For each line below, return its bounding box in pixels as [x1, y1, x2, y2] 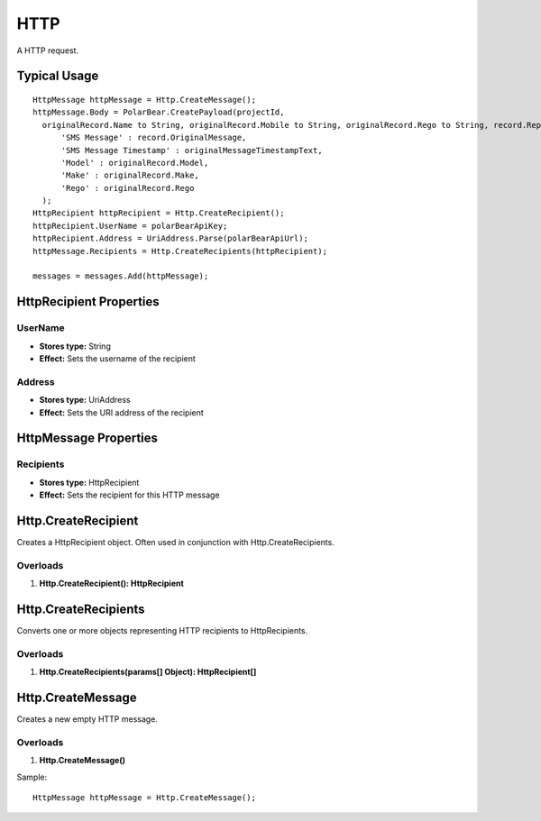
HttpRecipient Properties [16, 294, 160, 310]
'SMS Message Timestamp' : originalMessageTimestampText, [60, 145, 324, 155]
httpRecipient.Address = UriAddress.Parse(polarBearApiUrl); [32, 233, 308, 243]
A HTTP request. [16, 45, 79, 56]
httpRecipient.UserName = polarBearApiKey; [32, 221, 228, 231]
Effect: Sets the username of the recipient [39, 352, 196, 364]
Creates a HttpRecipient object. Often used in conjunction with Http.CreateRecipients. [16, 536, 335, 547]
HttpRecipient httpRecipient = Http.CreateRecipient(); [32, 208, 285, 218]
